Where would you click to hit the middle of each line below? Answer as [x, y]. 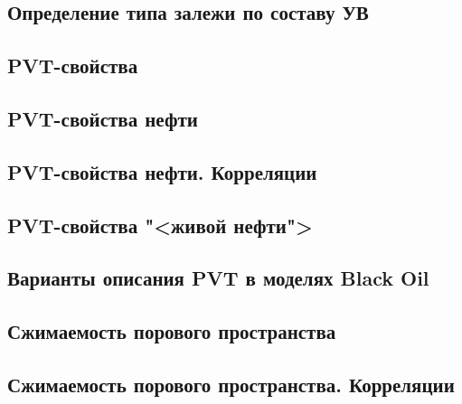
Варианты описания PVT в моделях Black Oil [218, 278]
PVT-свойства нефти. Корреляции [162, 171]
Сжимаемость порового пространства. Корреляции [231, 384]
